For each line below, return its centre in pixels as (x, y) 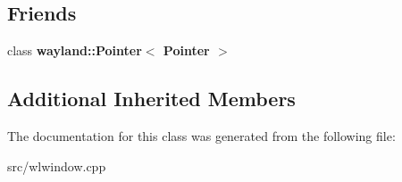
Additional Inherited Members (151, 99)
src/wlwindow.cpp (57, 165)
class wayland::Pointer (75, 50)
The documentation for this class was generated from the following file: (201, 136)
